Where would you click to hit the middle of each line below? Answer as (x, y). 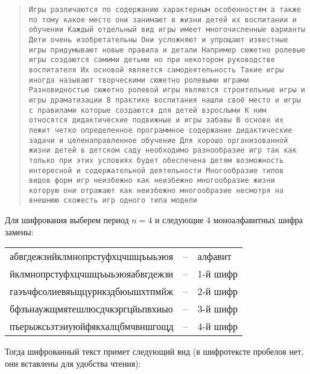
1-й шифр (218, 274)
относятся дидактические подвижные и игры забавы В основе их (156, 120)
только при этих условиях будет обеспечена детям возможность (156, 160)
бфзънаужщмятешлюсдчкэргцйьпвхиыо (91, 309)
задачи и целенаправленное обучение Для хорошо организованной (158, 140)
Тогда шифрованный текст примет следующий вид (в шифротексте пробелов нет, (154, 351)
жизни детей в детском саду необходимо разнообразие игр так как (163, 151)
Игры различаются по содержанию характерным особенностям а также (165, 10)
